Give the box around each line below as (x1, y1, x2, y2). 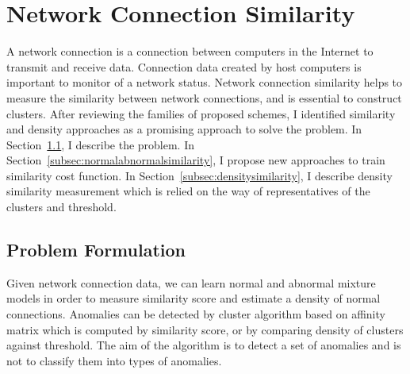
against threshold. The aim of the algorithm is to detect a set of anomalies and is (6, 337, 401, 353)
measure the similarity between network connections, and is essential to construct (6, 89, 402, 106)
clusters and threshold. (6, 199, 117, 215)
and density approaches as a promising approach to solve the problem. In (6, 121, 362, 137)
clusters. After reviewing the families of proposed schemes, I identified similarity (6, 105, 396, 121)
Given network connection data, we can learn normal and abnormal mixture (6, 274, 376, 291)
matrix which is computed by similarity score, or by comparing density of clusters (6, 321, 404, 337)
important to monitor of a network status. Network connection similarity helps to (6, 74, 403, 91)
